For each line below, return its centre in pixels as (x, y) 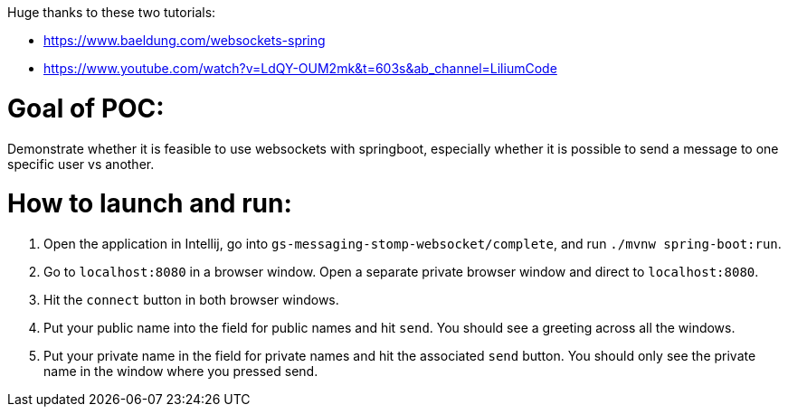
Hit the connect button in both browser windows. (191, 300)
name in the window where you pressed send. (181, 371)
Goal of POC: (86, 108)
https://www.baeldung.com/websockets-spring (185, 40)
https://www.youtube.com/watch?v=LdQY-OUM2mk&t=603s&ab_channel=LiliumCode (300, 68)
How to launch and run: (150, 204)
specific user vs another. (81, 164)
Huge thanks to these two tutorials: (112, 12)
